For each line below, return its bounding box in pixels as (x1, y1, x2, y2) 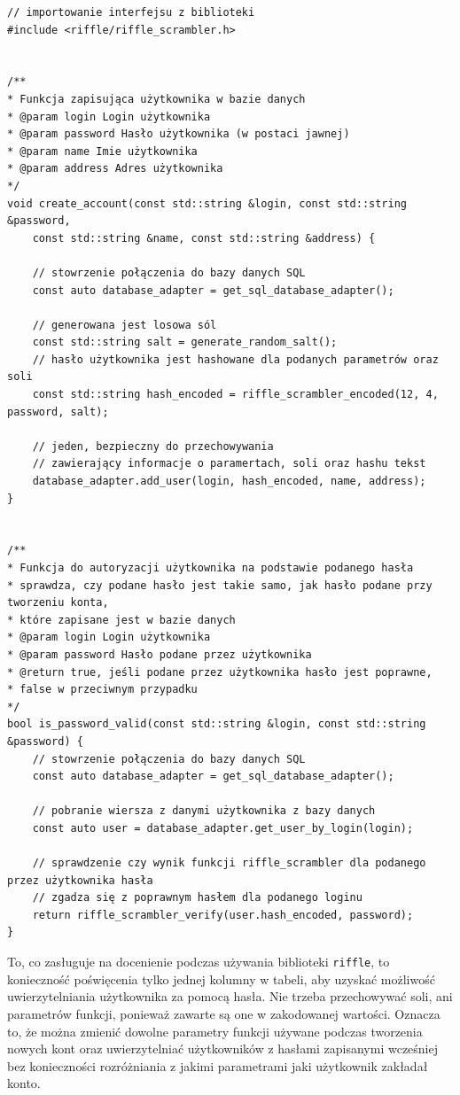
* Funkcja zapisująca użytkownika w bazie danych (7, 92, 306, 105)
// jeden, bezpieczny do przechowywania (32, 439, 274, 453)
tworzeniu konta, (7, 596, 109, 610)
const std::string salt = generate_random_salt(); (32, 336, 338, 349)
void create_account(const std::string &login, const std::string (7, 197, 408, 210)
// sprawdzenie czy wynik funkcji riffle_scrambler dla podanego (32, 857, 426, 870)
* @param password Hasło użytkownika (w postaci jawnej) (7, 128, 350, 141)
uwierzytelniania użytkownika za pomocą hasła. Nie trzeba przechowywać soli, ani (7, 987, 453, 1006)
